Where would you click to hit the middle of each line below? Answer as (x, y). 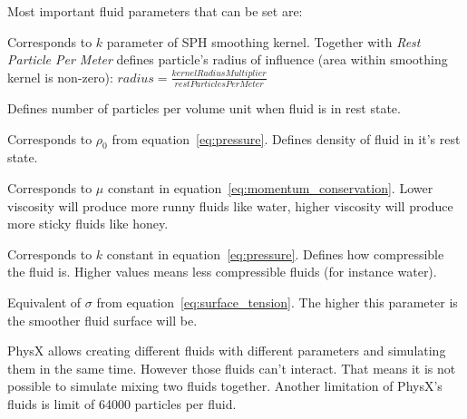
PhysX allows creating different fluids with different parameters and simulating (227, 351)
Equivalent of (44, 302)
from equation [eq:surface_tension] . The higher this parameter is (277, 302)
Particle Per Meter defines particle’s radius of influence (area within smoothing (228, 59)
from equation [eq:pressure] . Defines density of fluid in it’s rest (286, 138)
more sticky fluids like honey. (88, 224)
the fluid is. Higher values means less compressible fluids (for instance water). (222, 272)
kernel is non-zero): (60, 77)
